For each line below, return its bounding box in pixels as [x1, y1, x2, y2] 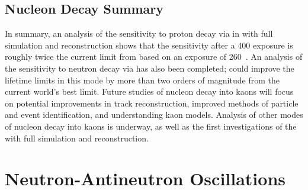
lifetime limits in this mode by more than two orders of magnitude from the [5, 73, 280, 86]
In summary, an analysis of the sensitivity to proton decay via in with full [5, 27, 273, 40]
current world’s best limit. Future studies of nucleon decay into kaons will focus [5, 85, 294, 98]
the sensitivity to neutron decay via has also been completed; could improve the [5, 62, 294, 74]
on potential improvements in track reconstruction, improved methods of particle [5, 96, 299, 109]
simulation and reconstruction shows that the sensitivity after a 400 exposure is [5, 38, 293, 51]
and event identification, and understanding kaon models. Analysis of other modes [5, 108, 303, 121]
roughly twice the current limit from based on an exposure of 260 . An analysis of [5, 50, 303, 63]
